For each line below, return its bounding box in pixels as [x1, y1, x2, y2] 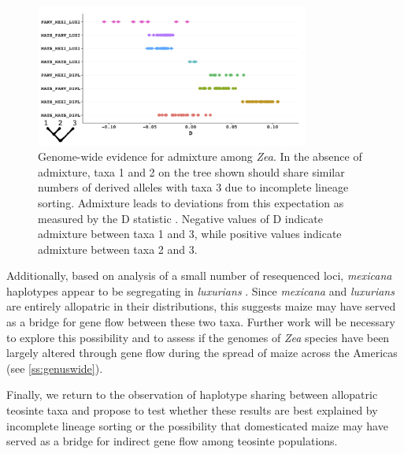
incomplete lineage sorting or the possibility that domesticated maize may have [6, 417, 388, 434]
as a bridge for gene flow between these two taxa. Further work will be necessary [6, 314, 395, 330]
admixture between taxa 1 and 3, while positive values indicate [38, 225, 342, 242]
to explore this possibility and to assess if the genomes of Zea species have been [6, 329, 390, 345]
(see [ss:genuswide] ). [6, 359, 103, 376]
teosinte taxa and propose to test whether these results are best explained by [6, 402, 378, 419]
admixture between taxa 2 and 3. [38, 240, 198, 257]
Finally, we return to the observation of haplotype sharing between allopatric [6, 386, 378, 403]
